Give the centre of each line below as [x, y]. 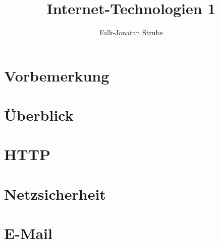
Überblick [39, 115]
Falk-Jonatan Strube [131, 32]
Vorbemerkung [57, 75]
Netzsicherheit [55, 193]
